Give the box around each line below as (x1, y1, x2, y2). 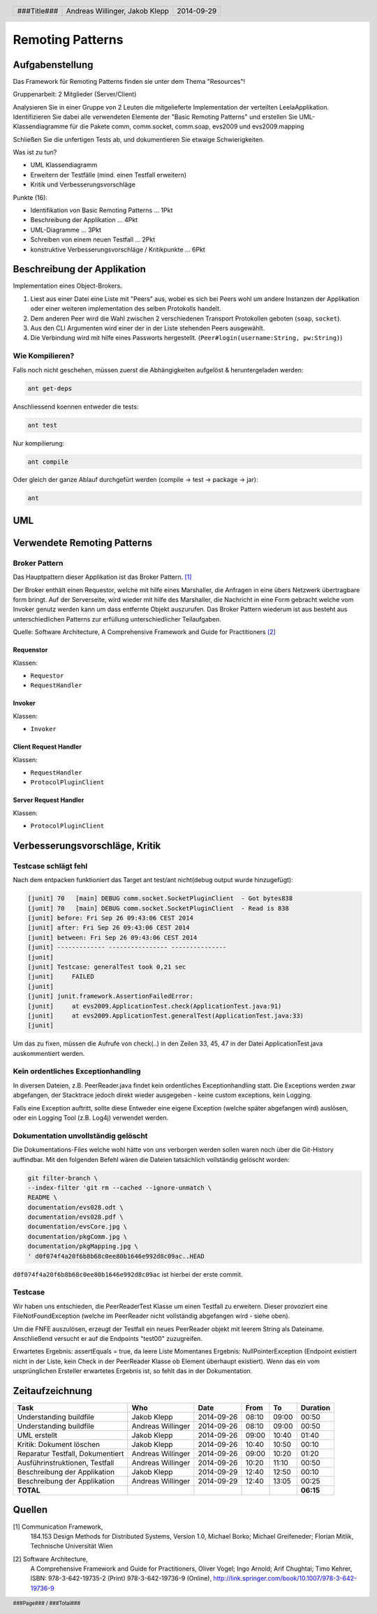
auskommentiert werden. (13, 1049, 85, 1057)
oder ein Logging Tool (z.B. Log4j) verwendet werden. (13, 1114, 169, 1122)
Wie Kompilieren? (13, 351, 75, 361)
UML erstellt (17, 1430, 58, 1440)
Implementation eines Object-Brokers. (13, 281, 122, 290)
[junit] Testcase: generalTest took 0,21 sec (27, 962, 186, 971)
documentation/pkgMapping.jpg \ (27, 1242, 139, 1250)
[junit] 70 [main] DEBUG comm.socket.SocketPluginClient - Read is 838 (27, 904, 290, 912)
